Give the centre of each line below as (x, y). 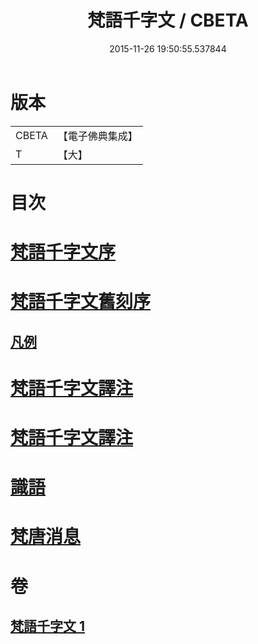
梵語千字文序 (63, 252)
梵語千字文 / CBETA (168, 20)
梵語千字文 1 (48, 626)
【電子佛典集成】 (97, 136)
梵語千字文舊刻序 (81, 302)
